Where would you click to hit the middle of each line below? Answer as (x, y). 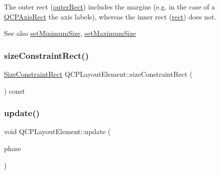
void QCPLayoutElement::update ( (57, 131)
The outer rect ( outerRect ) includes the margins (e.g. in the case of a (110, 6)
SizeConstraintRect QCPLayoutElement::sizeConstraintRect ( (98, 74)
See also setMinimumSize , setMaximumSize (70, 33)
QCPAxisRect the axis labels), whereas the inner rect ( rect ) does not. (110, 16)
